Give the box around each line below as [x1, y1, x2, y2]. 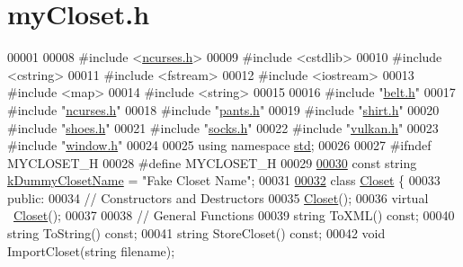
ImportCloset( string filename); [7, 241, 175, 260]
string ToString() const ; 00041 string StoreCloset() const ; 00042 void [7, 224, 386, 243]
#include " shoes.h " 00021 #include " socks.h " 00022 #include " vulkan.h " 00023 [7, 118, 439, 137]
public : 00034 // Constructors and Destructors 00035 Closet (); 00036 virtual [7, 188, 429, 207]
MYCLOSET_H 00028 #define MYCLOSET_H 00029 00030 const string [7, 153, 417, 172]
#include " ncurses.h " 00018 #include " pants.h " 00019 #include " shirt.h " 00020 [7, 100, 440, 119]
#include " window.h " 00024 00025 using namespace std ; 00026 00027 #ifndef [7, 136, 432, 155]
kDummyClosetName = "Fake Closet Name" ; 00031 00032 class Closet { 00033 [7, 171, 441, 190]
